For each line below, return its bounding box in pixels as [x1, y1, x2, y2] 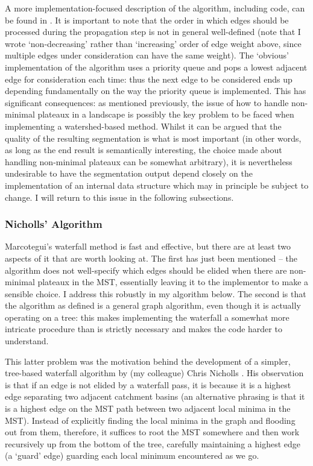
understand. [5, 335, 49, 347]
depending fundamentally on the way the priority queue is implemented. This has [5, 84, 306, 97]
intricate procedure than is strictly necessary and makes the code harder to [5, 323, 282, 335]
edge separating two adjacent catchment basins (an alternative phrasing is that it [5, 390, 305, 403]
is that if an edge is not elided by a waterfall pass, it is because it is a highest [5, 378, 291, 391]
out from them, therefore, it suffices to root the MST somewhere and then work [5, 426, 300, 438]
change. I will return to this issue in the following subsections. [5, 190, 234, 203]
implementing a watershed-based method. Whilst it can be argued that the [5, 119, 282, 132]
